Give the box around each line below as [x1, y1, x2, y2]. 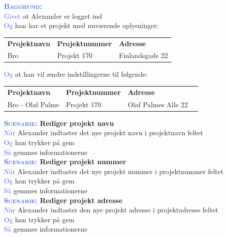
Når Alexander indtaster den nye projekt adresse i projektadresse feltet [4, 205, 219, 215]
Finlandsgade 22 [119, 50, 168, 60]
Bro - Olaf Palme [7, 99, 60, 109]
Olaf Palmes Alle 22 [128, 99, 188, 109]
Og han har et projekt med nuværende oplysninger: [4, 20, 159, 30]
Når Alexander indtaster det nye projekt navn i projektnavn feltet [4, 127, 203, 138]
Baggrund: [4, 1, 42, 11]
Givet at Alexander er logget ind [4, 10, 102, 21]
